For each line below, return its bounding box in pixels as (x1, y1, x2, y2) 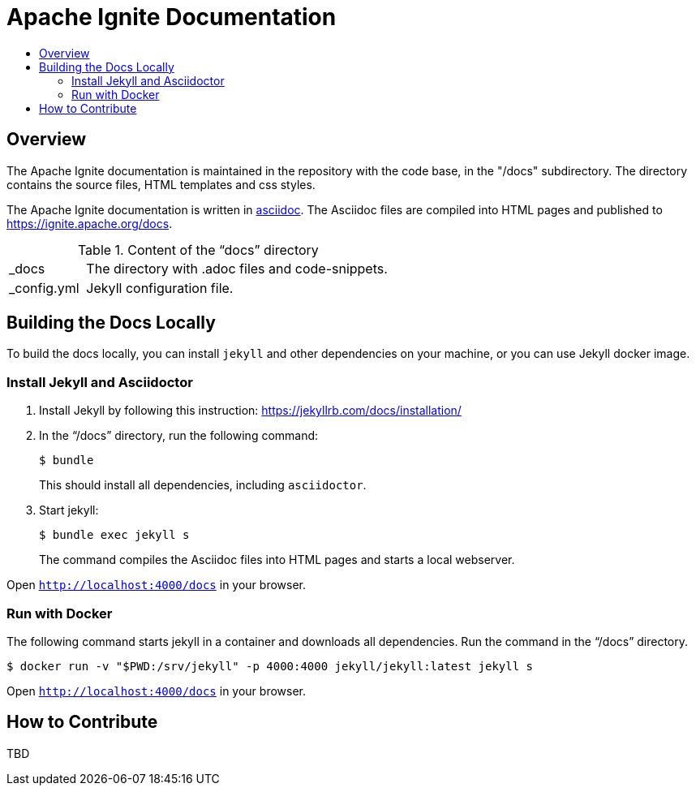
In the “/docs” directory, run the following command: (39, 428, 319, 443)
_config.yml (9, 279, 79, 296)
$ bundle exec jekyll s (39, 528, 190, 542)
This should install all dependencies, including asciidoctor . (39, 478, 367, 493)
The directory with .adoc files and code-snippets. (86, 260, 388, 277)
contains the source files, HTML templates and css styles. (6, 177, 316, 192)
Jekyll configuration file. (86, 279, 234, 296)
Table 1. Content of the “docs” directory (77, 241, 319, 258)
